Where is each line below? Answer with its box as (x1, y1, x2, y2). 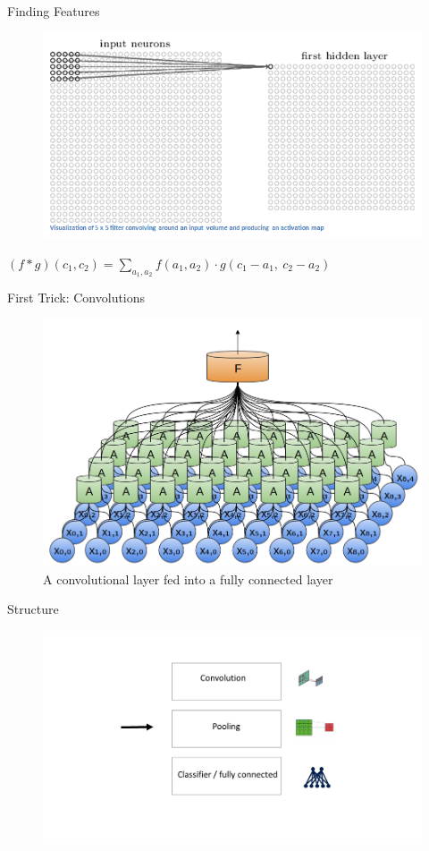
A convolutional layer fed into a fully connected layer (43, 569, 333, 588)
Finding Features (7, 2, 100, 20)
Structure (7, 600, 59, 618)
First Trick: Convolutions (7, 288, 146, 307)
